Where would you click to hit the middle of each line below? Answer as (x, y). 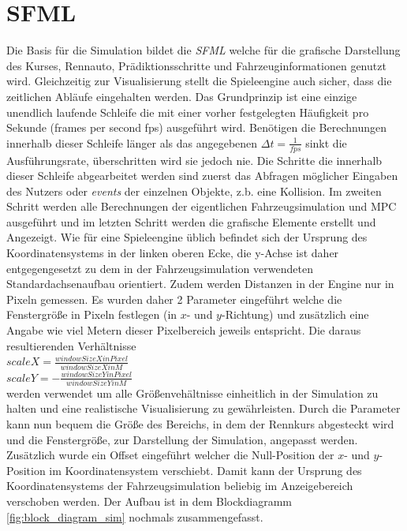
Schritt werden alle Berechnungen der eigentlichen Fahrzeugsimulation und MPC (202, 206)
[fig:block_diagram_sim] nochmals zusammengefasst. (135, 516)
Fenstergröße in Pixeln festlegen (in (92, 314)
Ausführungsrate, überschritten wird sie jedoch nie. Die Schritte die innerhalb (194, 160)
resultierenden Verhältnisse (71, 345)
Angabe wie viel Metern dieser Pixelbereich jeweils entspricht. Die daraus (184, 330)
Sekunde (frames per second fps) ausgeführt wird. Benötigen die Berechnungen (196, 127)
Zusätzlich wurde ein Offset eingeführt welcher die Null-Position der (170, 455)
